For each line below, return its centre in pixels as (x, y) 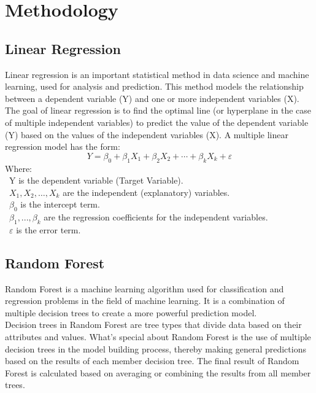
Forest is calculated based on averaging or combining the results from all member (158, 372)
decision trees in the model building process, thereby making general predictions (156, 348)
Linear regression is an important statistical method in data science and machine (157, 74)
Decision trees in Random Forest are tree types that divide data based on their (153, 325)
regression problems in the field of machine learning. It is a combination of (145, 301)
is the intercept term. (60, 204)
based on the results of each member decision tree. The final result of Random (152, 361)
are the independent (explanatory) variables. (146, 192)
